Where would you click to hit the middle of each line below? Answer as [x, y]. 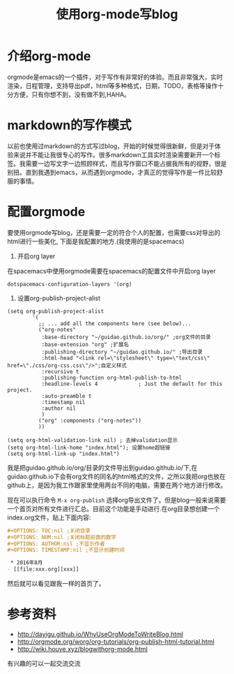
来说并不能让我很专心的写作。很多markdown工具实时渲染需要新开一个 [114, 155]
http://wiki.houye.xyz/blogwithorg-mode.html [82, 649]
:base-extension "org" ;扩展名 [85, 344]
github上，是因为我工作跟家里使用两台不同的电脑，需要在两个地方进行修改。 [117, 485]
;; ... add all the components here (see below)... [115, 323]
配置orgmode [46, 212]
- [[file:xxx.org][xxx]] [43, 569]
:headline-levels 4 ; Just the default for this [132, 384]
